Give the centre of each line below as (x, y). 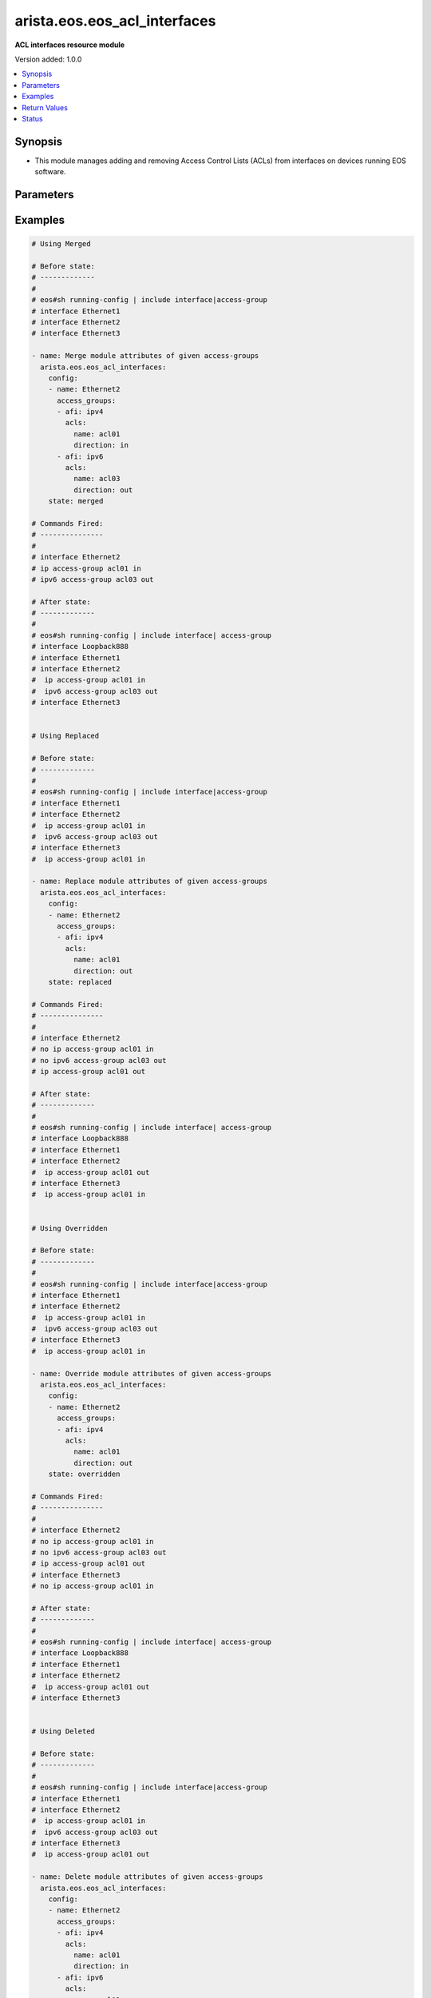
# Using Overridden (69, 1228)
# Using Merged (61, 244)
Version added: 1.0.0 (48, 59)
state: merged (76, 501)
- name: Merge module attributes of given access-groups (145, 356)
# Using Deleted (63, 1731)
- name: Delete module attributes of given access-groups (147, 1877)
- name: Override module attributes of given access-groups (152, 1373)
